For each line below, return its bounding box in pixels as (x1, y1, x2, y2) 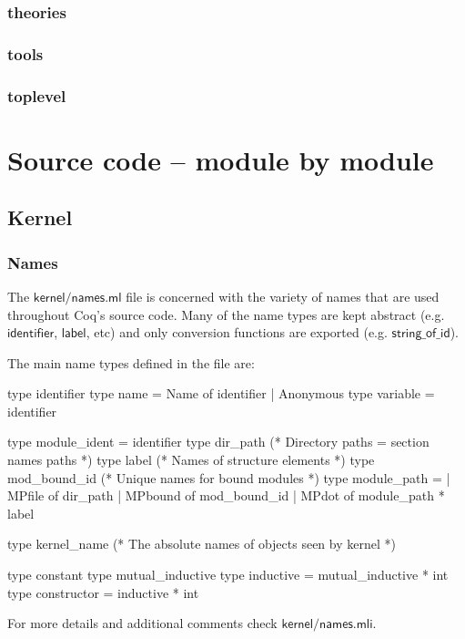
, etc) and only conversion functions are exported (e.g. (86, 323, 388, 342)
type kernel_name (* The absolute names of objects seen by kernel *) (7, 534, 396, 553)
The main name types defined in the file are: (7, 353, 255, 372)
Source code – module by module (7, 140, 434, 178)
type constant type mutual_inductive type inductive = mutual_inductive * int (7, 565, 449, 584)
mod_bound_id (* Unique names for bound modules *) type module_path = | (7, 468, 450, 487)
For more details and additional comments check (7, 613, 278, 633)
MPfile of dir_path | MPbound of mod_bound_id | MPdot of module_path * (7, 486, 445, 505)
